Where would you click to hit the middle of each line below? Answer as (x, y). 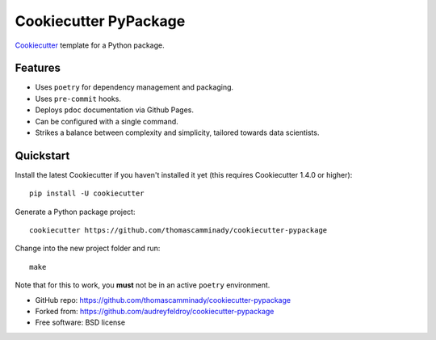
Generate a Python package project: (75, 212)
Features (38, 68)
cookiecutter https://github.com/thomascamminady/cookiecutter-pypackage (178, 231)
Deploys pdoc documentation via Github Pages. (114, 110)
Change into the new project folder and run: (88, 248)
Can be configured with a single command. (107, 121)
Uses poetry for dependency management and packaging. (134, 87)
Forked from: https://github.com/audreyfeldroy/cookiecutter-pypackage (155, 312)
